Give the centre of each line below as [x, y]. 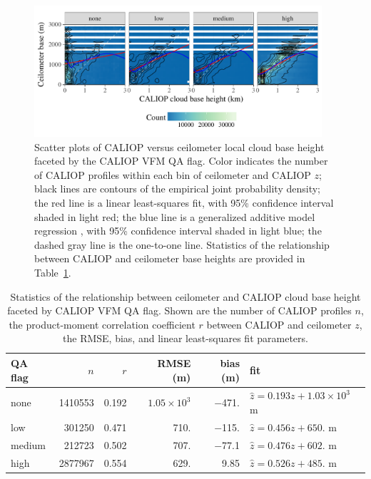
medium [28, 444]
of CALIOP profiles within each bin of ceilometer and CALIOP [173, 174]
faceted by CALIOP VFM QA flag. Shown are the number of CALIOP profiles [179, 310]
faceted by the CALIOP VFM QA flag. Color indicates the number [181, 161]
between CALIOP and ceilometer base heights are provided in [170, 258]
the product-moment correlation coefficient [102, 324]
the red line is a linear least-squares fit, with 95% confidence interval [184, 203]
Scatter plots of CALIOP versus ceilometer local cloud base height [179, 146]
